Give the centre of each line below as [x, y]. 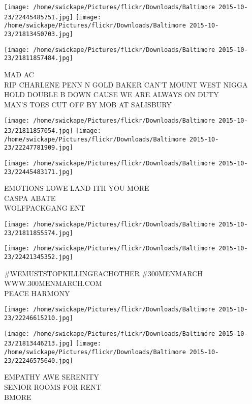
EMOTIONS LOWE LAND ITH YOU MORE [77, 188]
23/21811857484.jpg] [39, 58]
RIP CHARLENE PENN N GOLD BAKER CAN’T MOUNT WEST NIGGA [126, 84]
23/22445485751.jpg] [39, 17]
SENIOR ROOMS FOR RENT [53, 386]
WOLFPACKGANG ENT [45, 208]
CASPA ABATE [30, 198]
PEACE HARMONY [37, 293]
